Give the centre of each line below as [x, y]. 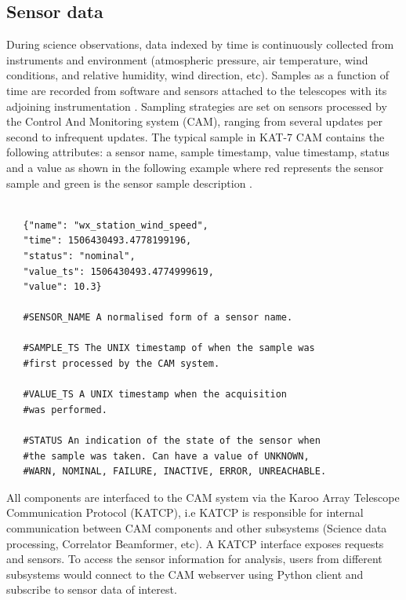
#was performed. [65, 410]
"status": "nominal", [79, 256]
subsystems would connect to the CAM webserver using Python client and [185, 574]
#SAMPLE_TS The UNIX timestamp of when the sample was [169, 348]
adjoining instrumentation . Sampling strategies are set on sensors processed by [197, 106]
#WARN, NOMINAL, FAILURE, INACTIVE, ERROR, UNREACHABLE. [175, 472]
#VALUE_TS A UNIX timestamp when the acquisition [155, 395]
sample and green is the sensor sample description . [130, 183]
